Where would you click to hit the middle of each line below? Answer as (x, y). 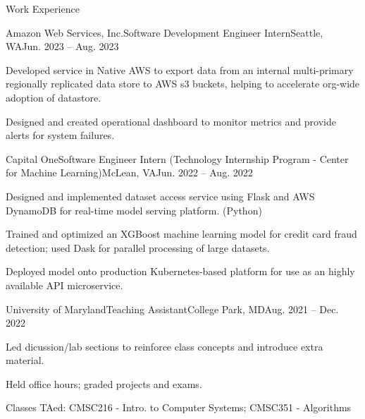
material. (25, 360)
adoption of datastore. (54, 97)
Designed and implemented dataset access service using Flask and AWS (160, 196)
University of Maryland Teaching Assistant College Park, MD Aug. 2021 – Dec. (172, 309)
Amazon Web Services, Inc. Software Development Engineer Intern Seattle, (165, 32)
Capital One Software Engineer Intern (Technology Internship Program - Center (177, 158)
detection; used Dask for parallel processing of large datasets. (138, 247)
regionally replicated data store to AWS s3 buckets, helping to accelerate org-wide (183, 84)
